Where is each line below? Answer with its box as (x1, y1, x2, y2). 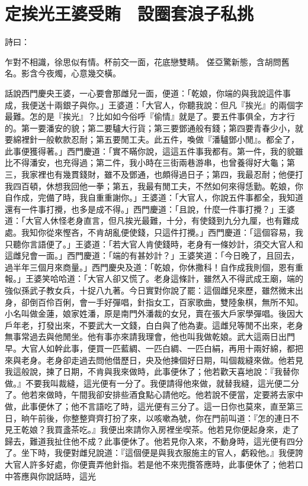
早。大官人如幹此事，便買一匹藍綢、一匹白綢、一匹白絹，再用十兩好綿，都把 (5, 342, 303, 354)
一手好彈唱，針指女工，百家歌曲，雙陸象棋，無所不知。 (87, 295, 303, 308)
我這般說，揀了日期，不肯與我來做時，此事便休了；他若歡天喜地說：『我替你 (5, 365, 299, 378)
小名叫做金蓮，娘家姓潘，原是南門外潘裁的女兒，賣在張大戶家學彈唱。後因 (5, 307, 295, 320)
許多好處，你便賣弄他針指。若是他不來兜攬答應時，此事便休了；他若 (29, 458, 295, 470)
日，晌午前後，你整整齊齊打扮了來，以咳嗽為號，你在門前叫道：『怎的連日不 (5, 411, 299, 424)
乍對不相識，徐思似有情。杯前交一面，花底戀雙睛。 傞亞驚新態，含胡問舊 (5, 55, 290, 67)
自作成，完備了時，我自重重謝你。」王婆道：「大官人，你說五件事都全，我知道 (5, 191, 303, 204)
